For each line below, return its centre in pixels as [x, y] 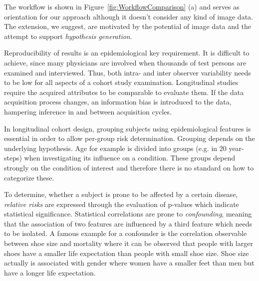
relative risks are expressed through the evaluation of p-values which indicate [122, 204]
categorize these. [29, 177]
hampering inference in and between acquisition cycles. [88, 111]
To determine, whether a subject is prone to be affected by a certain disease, [121, 194]
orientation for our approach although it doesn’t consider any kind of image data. [129, 16]
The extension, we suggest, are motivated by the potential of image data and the [128, 26]
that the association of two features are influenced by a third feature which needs [128, 223]
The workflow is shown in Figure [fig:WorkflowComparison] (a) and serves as [122, 6]
